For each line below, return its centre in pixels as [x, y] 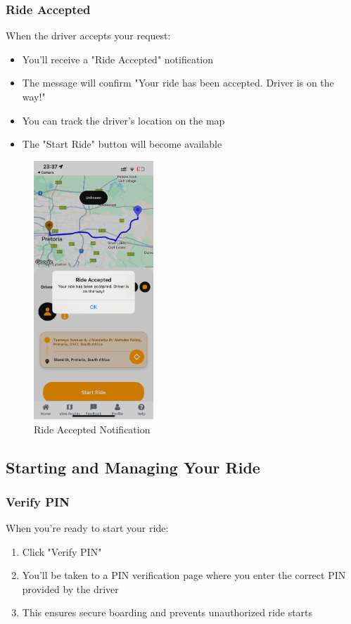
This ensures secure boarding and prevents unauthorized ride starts [167, 612]
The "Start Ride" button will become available [122, 144]
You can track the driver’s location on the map [123, 120]
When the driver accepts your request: [88, 36]
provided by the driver [70, 588]
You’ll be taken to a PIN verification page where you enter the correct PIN [184, 575]
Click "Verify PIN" [62, 551]
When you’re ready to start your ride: [87, 528]
